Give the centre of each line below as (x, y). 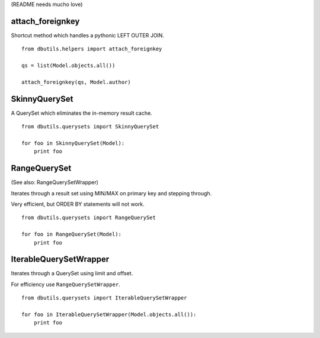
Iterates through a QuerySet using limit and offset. (72, 273)
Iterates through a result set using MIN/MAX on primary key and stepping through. (111, 193)
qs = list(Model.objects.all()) (68, 66)
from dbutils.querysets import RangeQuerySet (89, 218)
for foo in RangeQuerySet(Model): (71, 234)
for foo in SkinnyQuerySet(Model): (73, 143)
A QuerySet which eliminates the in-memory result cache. (81, 113)
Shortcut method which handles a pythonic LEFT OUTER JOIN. (87, 35)
